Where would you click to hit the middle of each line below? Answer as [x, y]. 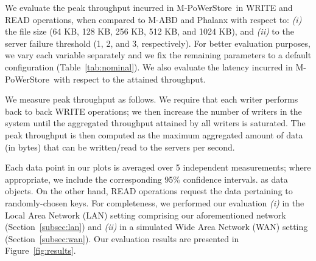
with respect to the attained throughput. [130, 79]
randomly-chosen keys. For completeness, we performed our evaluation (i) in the [155, 202]
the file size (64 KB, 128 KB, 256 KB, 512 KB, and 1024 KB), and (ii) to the [149, 31]
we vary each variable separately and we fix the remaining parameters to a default [158, 55]
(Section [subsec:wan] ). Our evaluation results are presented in [122, 238]
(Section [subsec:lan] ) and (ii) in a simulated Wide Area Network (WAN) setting [156, 227]
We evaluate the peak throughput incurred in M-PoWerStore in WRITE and [149, 7]
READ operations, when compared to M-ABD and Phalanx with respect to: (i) [153, 19]
